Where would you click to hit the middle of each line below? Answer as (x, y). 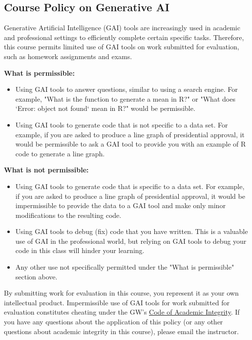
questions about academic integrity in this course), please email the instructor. (121, 331)
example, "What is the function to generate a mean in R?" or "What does (125, 98)
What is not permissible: (46, 170)
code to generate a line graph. (60, 153)
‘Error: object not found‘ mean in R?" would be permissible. (105, 108)
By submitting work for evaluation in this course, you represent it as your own (121, 293)
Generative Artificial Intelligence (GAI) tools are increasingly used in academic (122, 28)
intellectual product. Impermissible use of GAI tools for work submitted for (117, 302)
